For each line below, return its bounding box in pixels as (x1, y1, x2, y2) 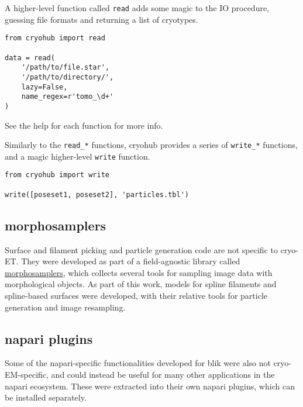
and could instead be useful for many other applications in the (51, 368, 275, 380)
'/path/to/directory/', (21, 73, 114, 81)
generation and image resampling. (5, 301, 126, 313)
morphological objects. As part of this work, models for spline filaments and (5, 278, 277, 290)
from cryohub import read (5, 34, 105, 43)
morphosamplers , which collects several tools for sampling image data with (5, 266, 273, 278)
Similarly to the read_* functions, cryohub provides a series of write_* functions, (5, 139, 298, 151)
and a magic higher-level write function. (5, 150, 150, 162)
